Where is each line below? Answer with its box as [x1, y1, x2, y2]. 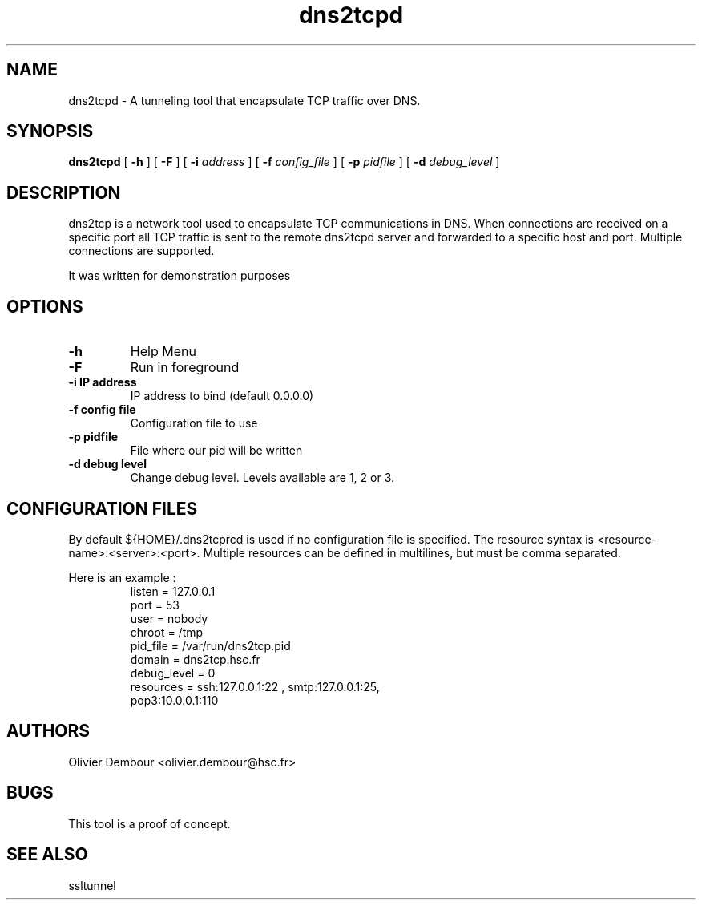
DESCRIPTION [6, 182, 121, 203]
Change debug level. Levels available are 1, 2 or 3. [130, 471, 395, 485]
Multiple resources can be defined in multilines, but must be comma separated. [203, 545, 621, 560]
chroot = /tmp [130, 625, 204, 639]
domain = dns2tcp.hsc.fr [130, 652, 260, 666]
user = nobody [130, 611, 208, 625]
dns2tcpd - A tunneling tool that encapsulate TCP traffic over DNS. [68, 93, 421, 107]
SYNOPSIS [6, 121, 94, 142]
